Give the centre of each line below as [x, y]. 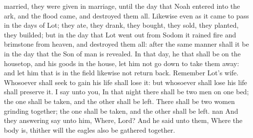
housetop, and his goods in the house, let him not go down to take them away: [122, 63]
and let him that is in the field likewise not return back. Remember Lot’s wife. [121, 73]
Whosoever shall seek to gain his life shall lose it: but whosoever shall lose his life [126, 82]
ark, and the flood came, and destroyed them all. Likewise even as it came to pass [126, 15]
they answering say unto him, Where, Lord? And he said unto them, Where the [123, 120]
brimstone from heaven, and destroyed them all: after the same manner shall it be [126, 44]
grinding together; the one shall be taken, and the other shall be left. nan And [121, 111]
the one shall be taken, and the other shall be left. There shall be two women [119, 101]
